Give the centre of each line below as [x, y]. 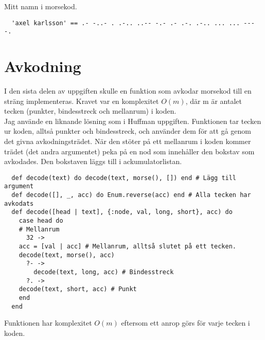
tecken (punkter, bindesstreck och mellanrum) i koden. [90, 111]
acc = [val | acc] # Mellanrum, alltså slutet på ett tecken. [128, 247]
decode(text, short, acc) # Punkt [78, 289]
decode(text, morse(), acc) [67, 255]
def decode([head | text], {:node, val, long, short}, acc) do [122, 212]
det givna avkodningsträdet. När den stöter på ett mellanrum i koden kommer [128, 141]
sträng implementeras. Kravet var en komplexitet [82, 101]
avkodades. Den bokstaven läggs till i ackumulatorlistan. [93, 161]
